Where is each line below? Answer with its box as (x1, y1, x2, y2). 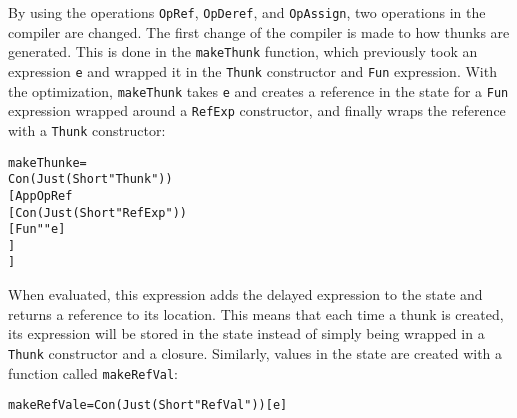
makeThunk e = (8, 155, 87, 170)
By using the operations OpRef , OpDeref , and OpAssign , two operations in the (8, 2, 486, 22)
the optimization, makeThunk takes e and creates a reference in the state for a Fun (8, 80, 509, 101)
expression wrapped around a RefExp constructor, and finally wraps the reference (8, 100, 506, 121)
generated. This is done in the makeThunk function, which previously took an (8, 41, 478, 62)
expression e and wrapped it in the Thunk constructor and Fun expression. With (8, 60, 497, 81)
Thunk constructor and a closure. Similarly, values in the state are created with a (8, 342, 503, 363)
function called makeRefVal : (8, 362, 179, 383)
